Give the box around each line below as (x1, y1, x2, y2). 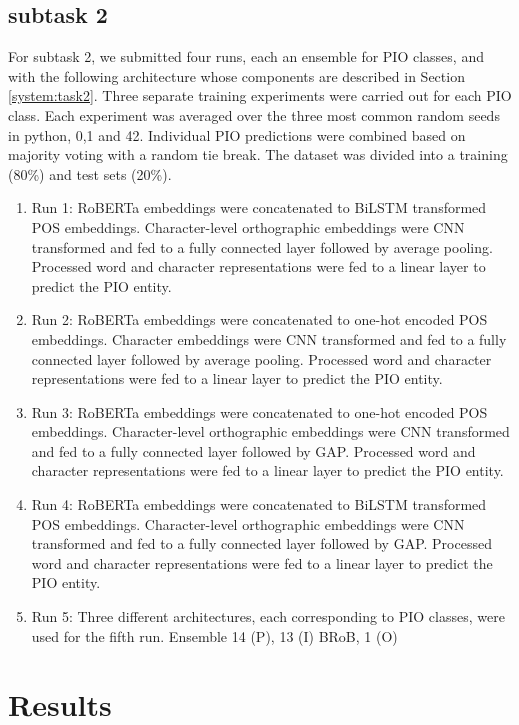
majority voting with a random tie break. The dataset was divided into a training (8, 144, 508, 165)
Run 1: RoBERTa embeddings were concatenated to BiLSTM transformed (31, 197, 487, 218)
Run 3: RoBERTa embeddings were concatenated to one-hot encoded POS (31, 401, 488, 422)
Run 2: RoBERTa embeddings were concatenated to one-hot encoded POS (31, 309, 488, 330)
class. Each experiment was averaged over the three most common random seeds (8, 104, 500, 125)
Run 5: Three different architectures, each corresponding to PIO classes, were (31, 606, 505, 627)
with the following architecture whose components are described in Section (8, 65, 465, 86)
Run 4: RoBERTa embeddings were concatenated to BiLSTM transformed (31, 494, 487, 515)
